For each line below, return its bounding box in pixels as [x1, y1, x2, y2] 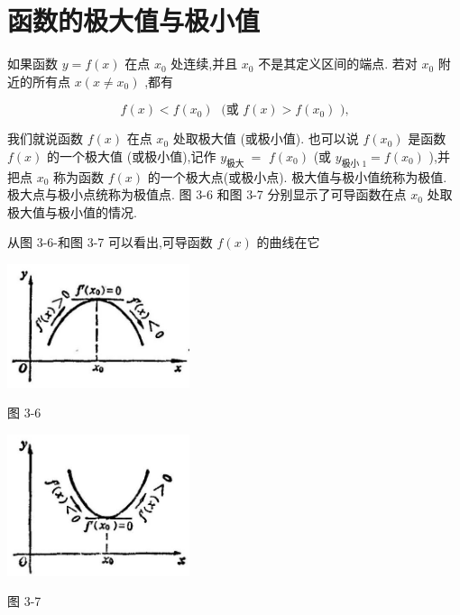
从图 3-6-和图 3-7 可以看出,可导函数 [7, 233, 213, 252]
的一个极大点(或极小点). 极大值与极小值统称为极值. [147, 167, 447, 186]
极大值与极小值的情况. [7, 202, 137, 221]
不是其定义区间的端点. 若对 [258, 54, 418, 73]
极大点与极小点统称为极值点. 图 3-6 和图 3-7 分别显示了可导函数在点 [7, 185, 407, 204]
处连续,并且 [170, 54, 238, 73]
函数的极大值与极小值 [7, 2, 261, 39]
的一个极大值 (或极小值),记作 [47, 146, 216, 165]
